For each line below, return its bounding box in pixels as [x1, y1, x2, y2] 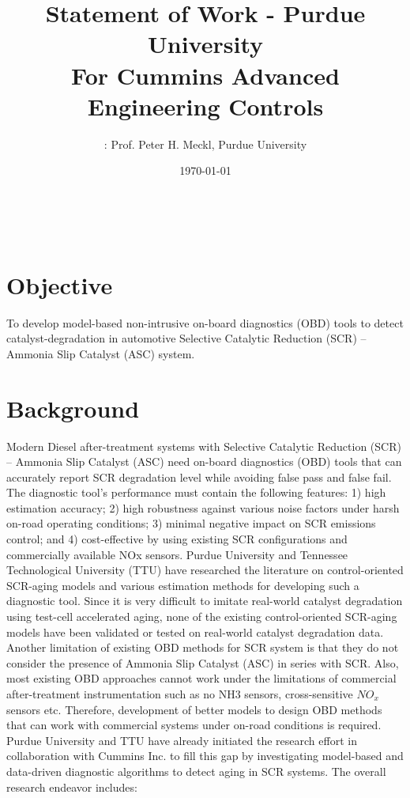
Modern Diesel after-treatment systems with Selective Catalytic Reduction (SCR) [6, 437, 401, 454]
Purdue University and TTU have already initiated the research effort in [6, 732, 357, 748]
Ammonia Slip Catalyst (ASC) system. [6, 345, 195, 361]
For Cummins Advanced [71, 59, 340, 91]
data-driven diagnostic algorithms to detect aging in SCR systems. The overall [6, 762, 386, 779]
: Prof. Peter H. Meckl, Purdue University [103, 135, 307, 152]
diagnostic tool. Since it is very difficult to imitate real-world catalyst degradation [6, 592, 403, 609]
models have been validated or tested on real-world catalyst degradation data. [6, 623, 384, 640]
